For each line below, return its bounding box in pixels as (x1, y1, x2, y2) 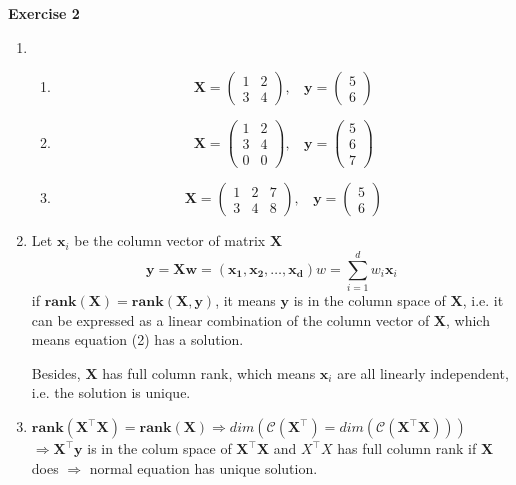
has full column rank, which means (102, 362, 316, 383)
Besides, (31, 362, 81, 383)
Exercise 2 (8, 3, 80, 23)
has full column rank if (337, 438, 477, 459)
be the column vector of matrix (74, 230, 266, 251)
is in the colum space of (87, 438, 232, 459)
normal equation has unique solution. (89, 457, 318, 478)
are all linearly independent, (337, 362, 509, 383)
